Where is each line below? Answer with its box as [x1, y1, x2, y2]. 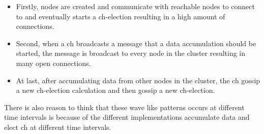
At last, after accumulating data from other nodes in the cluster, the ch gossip [16, 75, 260, 85]
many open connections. [16, 57, 91, 68]
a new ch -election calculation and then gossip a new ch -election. [16, 85, 215, 95]
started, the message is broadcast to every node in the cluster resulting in [16, 48, 246, 58]
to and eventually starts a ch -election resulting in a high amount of [16, 11, 225, 21]
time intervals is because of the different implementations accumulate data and [4, 112, 250, 122]
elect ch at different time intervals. [4, 121, 111, 132]
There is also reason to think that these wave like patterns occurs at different [4, 102, 245, 112]
